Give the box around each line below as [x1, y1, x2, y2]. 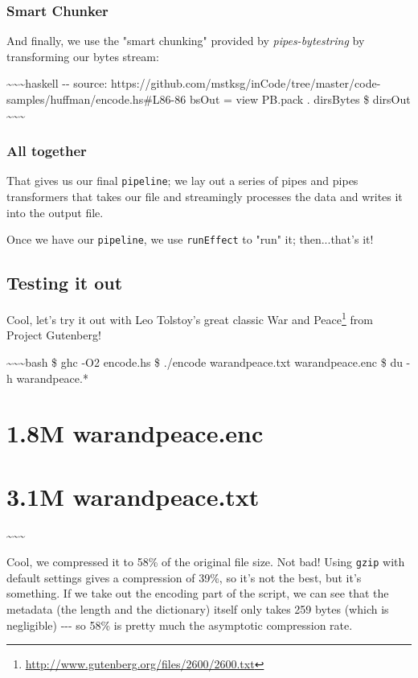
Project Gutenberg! [6, 327, 101, 343]
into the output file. [6, 203, 104, 220]
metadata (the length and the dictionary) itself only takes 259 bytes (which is [6, 601, 389, 618]
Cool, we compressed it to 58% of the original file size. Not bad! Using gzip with [6, 553, 405, 570]
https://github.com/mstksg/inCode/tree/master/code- [111, 75, 381, 92]
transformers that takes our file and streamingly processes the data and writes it [6, 188, 403, 205]
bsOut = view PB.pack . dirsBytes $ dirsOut [189, 91, 411, 107]
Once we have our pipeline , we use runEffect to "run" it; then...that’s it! [6, 231, 374, 248]
